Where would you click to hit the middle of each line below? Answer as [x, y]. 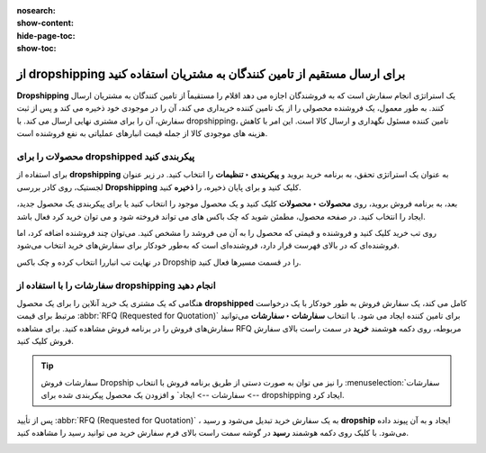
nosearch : [36, 10]
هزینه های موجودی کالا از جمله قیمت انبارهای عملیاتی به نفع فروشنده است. [142, 133]
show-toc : [36, 49]
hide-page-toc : [46, 35]
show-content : [45, 23]
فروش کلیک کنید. [45, 341]
